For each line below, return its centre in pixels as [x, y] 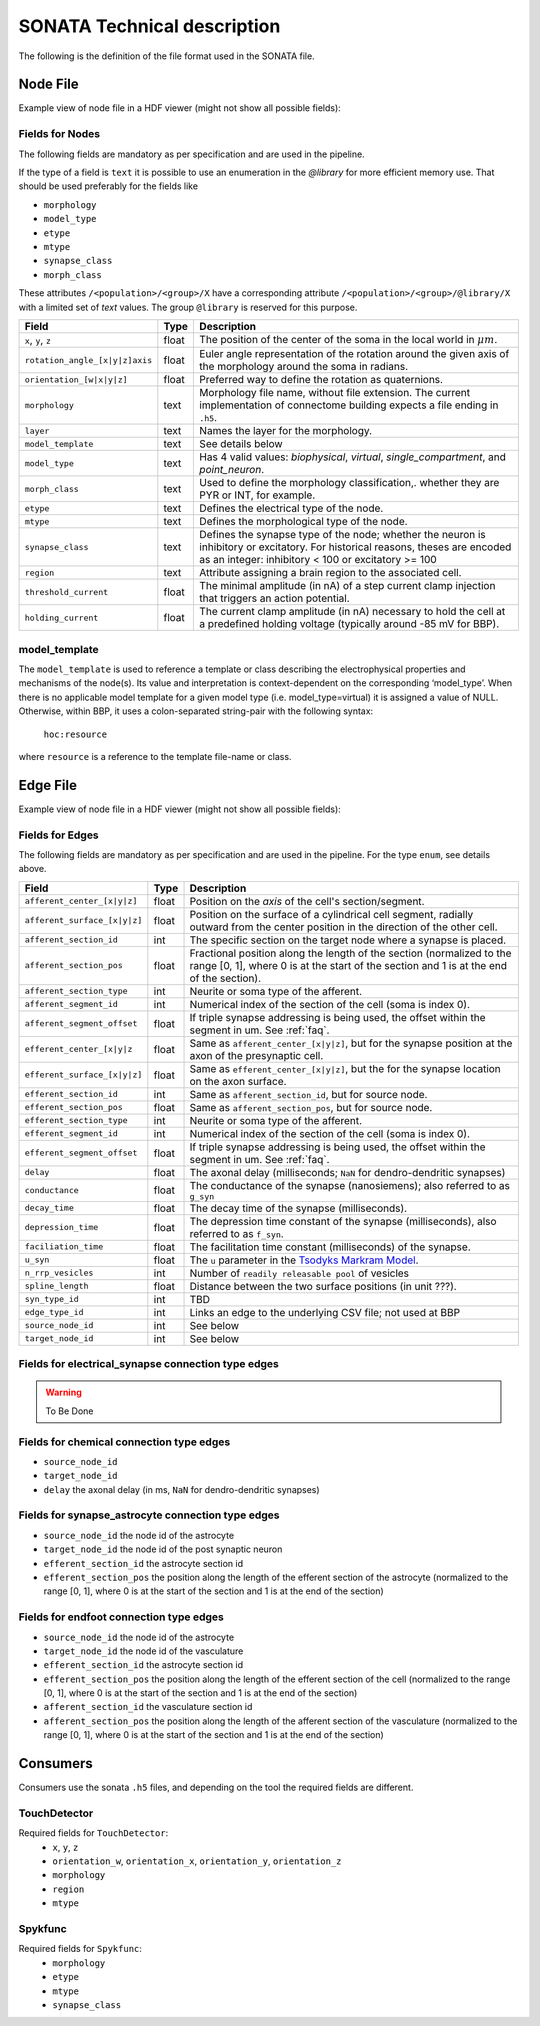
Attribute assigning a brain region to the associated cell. [330, 573]
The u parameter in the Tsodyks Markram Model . [304, 1260]
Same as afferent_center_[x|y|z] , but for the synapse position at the [351, 1043]
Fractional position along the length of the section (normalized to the [350, 953]
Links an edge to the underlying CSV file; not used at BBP [324, 1312]
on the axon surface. [238, 1081]
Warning [63, 1392]
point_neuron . [232, 470]
